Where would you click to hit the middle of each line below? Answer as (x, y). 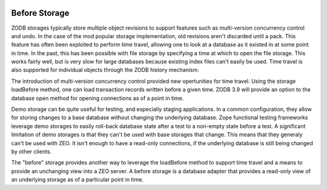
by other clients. (31, 151)
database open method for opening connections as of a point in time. (97, 98)
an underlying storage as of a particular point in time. (77, 180)
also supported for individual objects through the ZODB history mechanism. (105, 70)
